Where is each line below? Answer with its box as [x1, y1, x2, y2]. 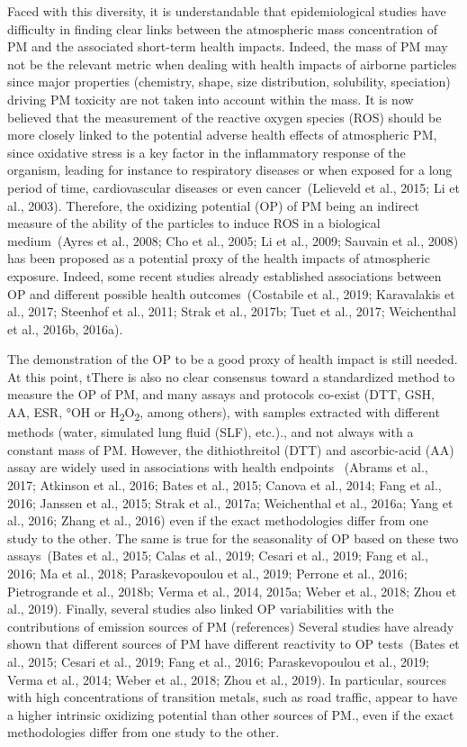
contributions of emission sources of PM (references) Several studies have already [7, 616, 454, 635]
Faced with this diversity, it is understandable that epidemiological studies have [7, 2, 446, 20]
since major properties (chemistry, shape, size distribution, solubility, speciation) [7, 72, 451, 91]
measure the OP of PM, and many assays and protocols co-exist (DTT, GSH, [7, 385, 435, 404]
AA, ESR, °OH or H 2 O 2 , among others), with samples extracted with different [7, 403, 440, 424]
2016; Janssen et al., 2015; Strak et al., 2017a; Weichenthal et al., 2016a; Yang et [7, 493, 454, 512]
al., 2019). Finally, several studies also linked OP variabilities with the [7, 599, 394, 618]
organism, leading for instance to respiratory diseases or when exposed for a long [7, 160, 453, 179]
